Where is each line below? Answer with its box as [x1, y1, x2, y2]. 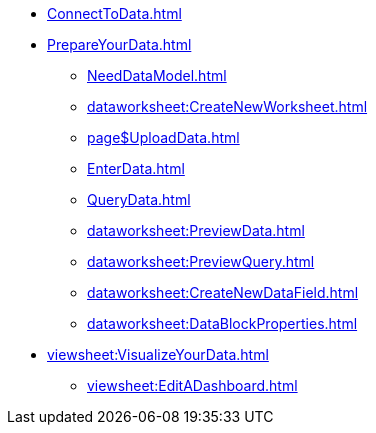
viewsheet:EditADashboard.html [87, 377, 298, 394]
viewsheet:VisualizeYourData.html [47, 346, 269, 363]
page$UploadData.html [87, 129, 240, 146]
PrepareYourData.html [47, 36, 192, 53]
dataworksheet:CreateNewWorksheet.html [87, 98, 368, 115]
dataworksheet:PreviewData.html [87, 222, 305, 239]
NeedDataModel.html [87, 67, 227, 84]
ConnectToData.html [47, 5, 182, 22]
